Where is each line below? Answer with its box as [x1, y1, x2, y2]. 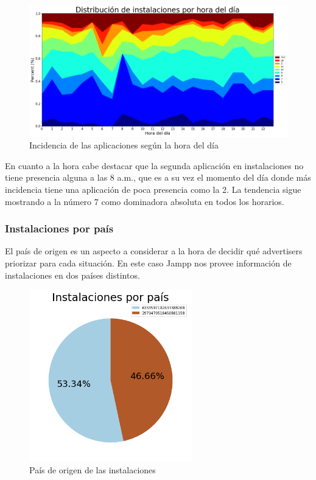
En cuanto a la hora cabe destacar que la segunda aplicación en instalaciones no [5, 159, 304, 172]
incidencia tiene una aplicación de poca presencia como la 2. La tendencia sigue [5, 183, 301, 195]
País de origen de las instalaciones [29, 464, 156, 476]
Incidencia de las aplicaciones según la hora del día [29, 139, 219, 151]
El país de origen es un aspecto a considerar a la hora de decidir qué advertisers [5, 245, 303, 257]
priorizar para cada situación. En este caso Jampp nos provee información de [5, 256, 292, 269]
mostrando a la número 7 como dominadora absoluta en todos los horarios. [5, 195, 284, 207]
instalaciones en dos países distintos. [5, 268, 140, 281]
